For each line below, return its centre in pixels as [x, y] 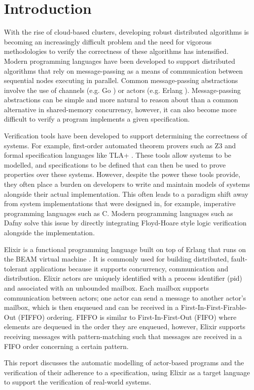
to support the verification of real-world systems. [78, 382]
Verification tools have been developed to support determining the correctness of [126, 136]
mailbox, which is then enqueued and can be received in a [91, 307]
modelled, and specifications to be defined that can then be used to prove [115, 164]
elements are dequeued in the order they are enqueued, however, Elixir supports [125, 326]
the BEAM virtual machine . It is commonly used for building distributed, [116, 259]
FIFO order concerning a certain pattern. [66, 346]
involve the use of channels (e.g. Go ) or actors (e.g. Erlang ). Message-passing [123, 90]
